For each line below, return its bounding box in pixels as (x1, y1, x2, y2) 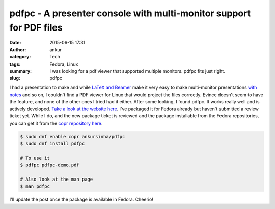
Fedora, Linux (49, 61, 78, 67)
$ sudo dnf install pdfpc (20, 141, 85, 147)
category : (9, 54, 31, 60)
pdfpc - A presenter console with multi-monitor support (9, 8, 251, 19)
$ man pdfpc (20, 184, 50, 189)
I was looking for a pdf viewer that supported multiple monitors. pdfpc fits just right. (49, 68, 225, 74)
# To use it (20, 155, 50, 161)
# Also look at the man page (20, 176, 93, 182)
